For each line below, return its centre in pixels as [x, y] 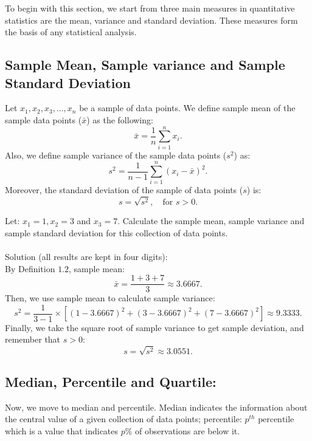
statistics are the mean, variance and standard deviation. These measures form [151, 20]
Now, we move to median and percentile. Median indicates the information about [156, 407]
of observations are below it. [188, 431]
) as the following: [120, 119]
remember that [33, 339]
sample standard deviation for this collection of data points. [116, 232]
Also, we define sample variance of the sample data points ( [116, 155]
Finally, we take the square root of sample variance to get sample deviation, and [154, 327]
